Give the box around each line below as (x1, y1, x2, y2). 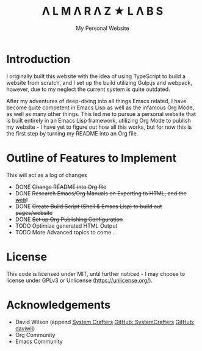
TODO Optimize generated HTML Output (15, 222, 118, 230)
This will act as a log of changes (6, 171, 87, 178)
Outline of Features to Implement (6, 151, 177, 165)
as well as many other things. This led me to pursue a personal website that (6, 110, 197, 117)
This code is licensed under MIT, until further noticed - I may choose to (6, 270, 186, 277)
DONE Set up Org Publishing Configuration (15, 215, 123, 223)
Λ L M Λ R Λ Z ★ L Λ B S (41, 4, 164, 18)
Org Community (15, 331, 56, 338)
